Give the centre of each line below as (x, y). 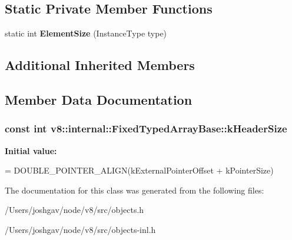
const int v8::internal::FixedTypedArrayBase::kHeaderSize (146, 129)
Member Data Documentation (99, 99)
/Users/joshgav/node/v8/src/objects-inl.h (80, 229)
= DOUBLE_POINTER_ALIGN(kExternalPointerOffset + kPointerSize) (139, 170)
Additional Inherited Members (100, 65)
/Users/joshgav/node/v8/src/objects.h (74, 210)
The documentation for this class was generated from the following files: (135, 190)
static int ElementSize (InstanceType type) (86, 33)
